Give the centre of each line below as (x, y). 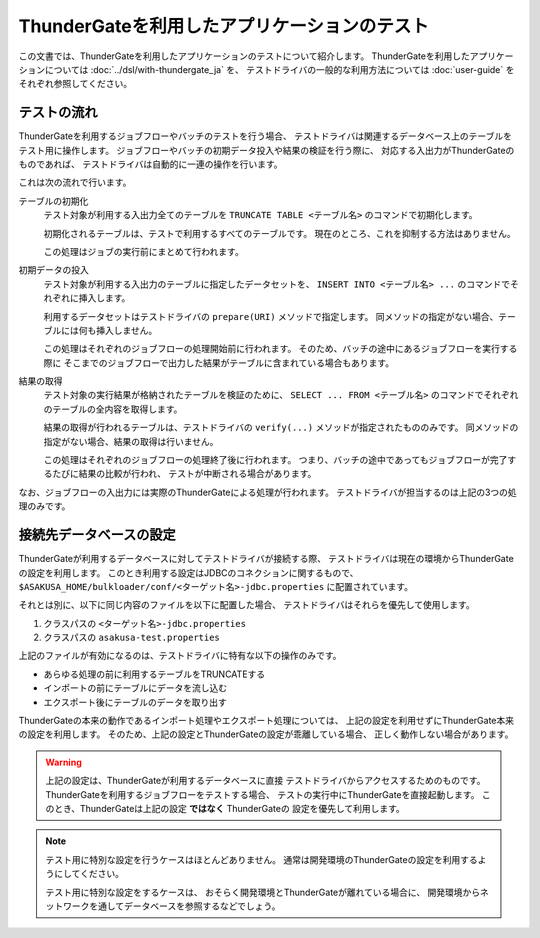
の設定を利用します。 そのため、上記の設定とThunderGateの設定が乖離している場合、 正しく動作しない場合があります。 (266, 734)
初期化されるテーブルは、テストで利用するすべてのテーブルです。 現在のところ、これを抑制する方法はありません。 (279, 233)
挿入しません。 (126, 330)
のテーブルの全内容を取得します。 (113, 409)
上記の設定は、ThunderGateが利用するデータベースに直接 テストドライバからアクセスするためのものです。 (265, 781)
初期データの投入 (53, 270)
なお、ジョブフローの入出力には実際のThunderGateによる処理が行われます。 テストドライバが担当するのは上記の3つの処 (267, 492)
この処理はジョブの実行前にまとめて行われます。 (143, 251)
